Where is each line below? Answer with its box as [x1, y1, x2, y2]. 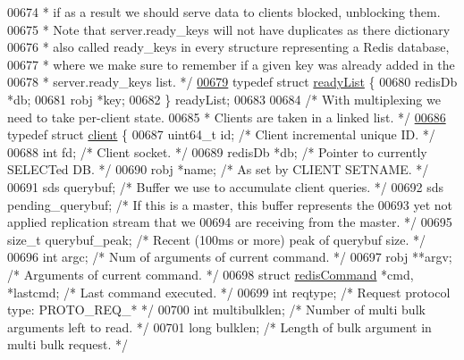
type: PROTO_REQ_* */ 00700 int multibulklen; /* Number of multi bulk [7, 300, 426, 319]
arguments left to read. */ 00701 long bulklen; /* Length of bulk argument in [7, 317, 432, 336]
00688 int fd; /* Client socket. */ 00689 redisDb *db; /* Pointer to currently [7, 142, 427, 161]
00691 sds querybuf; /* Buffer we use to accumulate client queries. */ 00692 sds [7, 177, 443, 196]
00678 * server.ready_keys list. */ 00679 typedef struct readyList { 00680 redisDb [7, 72, 458, 91]
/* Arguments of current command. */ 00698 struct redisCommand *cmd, [7, 264, 414, 283]
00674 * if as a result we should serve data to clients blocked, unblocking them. [7, 3, 441, 21]
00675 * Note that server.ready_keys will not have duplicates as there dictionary [7, 20, 451, 38]
